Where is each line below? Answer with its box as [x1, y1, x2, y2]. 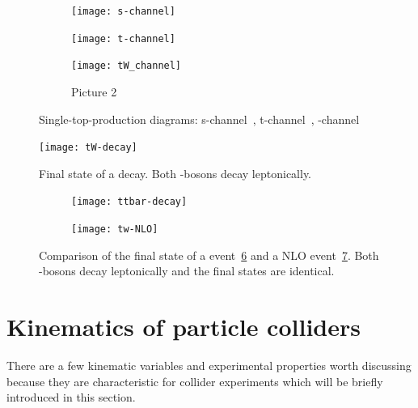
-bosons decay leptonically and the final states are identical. [39, 262, 335, 279]
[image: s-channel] [71, 6, 175, 17]
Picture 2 [71, 83, 117, 100]
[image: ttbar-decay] [71, 196, 188, 208]
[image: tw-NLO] [71, 223, 158, 236]
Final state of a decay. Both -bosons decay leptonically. [39, 164, 312, 181]
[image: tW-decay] [39, 142, 137, 154]
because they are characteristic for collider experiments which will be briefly [6, 372, 383, 389]
